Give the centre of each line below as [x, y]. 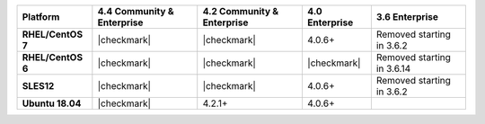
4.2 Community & [241, 11]
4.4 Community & [136, 11]
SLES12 [38, 86]
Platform [41, 17]
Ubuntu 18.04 [52, 103]
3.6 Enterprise [407, 17]
